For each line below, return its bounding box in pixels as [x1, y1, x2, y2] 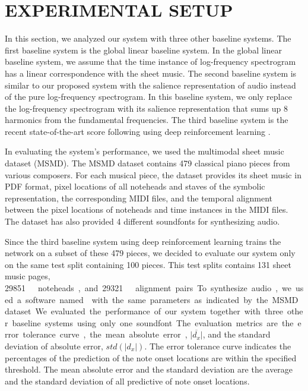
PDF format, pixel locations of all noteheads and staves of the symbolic [5, 180, 265, 193]
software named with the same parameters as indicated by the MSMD [25, 293, 299, 305]
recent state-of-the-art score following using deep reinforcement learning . [5, 125, 271, 137]
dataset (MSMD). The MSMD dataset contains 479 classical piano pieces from [5, 157, 290, 169]
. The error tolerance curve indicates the [144, 339, 291, 352]
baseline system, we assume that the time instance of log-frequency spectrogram [5, 55, 296, 68]
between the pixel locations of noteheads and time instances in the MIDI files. [5, 203, 288, 216]
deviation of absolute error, [5, 339, 103, 352]
